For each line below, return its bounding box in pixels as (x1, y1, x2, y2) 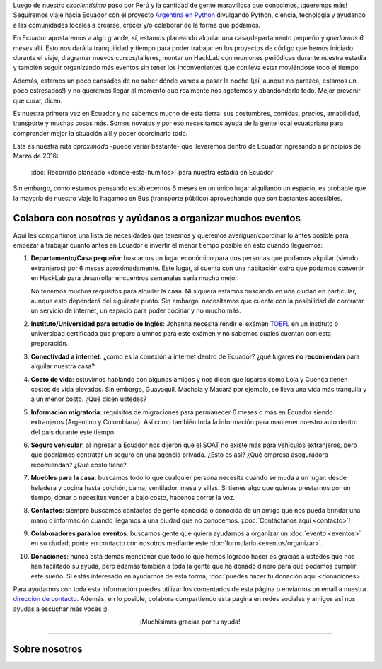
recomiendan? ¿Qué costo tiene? (30, 460, 127, 469)
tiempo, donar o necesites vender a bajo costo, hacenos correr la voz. (30, 493, 236, 501)
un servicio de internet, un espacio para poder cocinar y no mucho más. (30, 306, 242, 315)
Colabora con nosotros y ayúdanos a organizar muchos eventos (13, 212, 301, 224)
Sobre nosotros (13, 644, 83, 656)
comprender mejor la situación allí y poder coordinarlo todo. (13, 129, 188, 137)
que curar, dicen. (13, 96, 63, 105)
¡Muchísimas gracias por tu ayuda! (139, 617, 241, 626)
